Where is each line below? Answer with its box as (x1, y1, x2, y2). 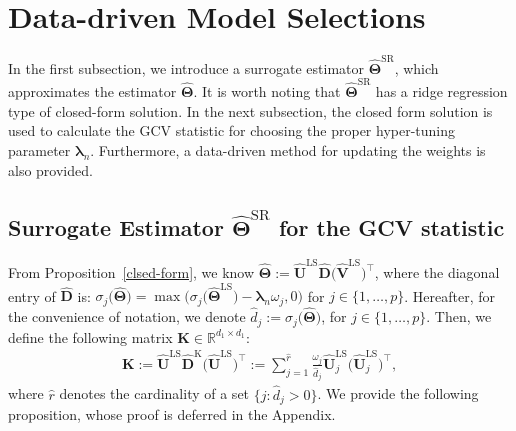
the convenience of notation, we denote (8, 306, 246, 327)
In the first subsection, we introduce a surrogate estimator (8, 57, 365, 78)
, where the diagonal (374, 262, 500, 283)
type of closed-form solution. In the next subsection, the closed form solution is (8, 100, 493, 121)
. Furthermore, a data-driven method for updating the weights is (90, 139, 486, 160)
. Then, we (426, 306, 492, 327)
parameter (8, 139, 71, 160)
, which (394, 57, 439, 78)
